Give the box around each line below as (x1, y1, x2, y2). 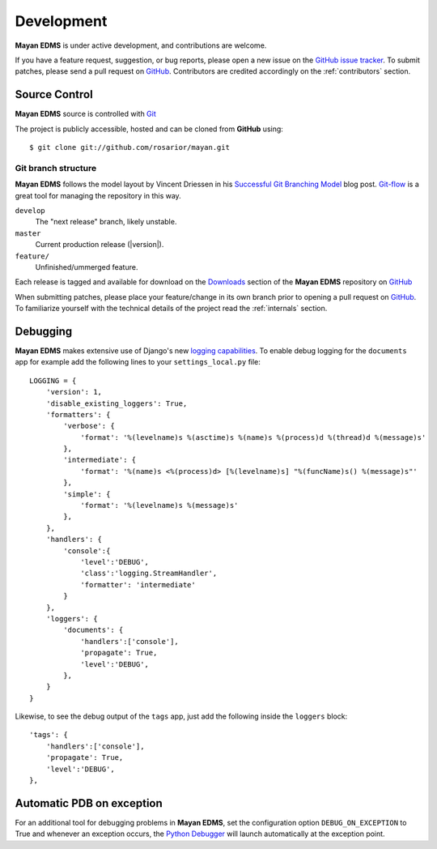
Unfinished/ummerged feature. (35, 262, 138, 271)
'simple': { (63, 489, 111, 498)
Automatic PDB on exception (15, 796, 163, 810)
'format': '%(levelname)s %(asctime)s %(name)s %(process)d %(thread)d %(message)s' (80, 433, 426, 442)
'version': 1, (45, 387, 103, 397)
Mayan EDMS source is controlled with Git (15, 109, 157, 119)
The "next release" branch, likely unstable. (35, 217, 177, 227)
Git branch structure (15, 162, 97, 173)
